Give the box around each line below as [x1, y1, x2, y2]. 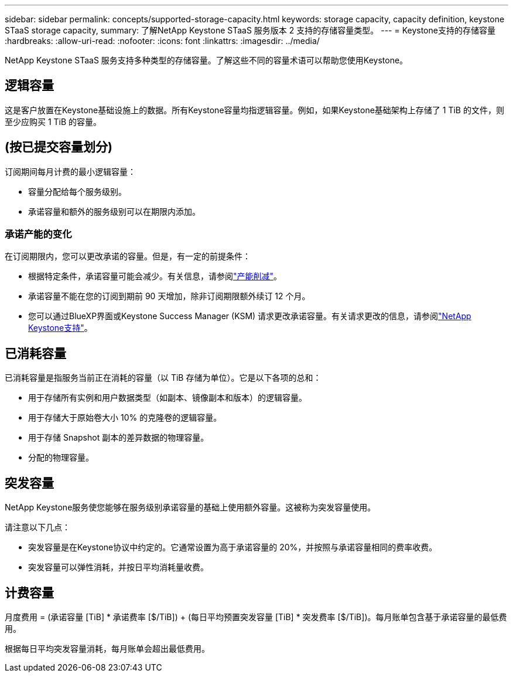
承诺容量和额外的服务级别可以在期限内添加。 [28, 206, 200, 216]
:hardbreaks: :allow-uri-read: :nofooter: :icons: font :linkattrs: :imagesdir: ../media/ [5, 36, 320, 46]
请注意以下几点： [5, 522, 70, 533]
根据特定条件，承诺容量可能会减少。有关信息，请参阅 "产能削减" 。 [28, 271, 282, 282]
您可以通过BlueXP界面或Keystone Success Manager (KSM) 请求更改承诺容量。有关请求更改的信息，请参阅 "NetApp [28, 311, 471, 321]
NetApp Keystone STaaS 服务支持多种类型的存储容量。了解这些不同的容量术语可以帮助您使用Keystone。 [5, 55, 408, 65]
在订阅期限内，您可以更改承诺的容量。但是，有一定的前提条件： [5, 251, 251, 262]
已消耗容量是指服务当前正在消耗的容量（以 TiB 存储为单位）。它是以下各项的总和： [5, 373, 322, 383]
